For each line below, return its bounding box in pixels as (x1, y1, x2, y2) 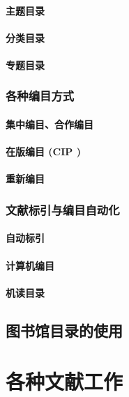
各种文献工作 (6, 367, 123, 396)
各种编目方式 (6, 87, 75, 104)
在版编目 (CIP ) (6, 144, 81, 159)
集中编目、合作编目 (6, 117, 93, 131)
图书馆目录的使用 (6, 319, 123, 341)
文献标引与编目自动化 (6, 201, 120, 218)
